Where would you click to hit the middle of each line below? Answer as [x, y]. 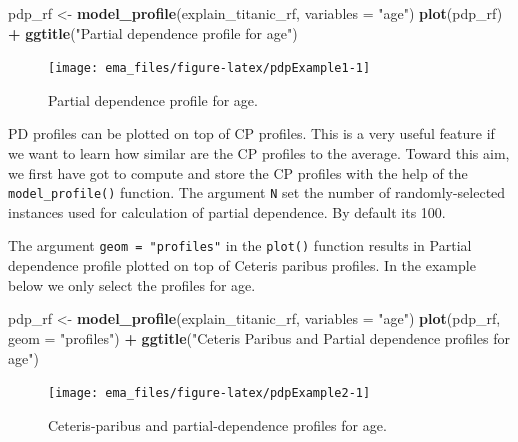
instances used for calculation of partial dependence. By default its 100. [227, 211]
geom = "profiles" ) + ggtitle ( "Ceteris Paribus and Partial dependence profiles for [259, 337]
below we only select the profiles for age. [132, 284]
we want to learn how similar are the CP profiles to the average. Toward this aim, [259, 153]
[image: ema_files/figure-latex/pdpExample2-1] [209, 393]
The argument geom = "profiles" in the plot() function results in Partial [240, 245]
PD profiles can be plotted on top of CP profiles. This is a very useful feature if [251, 133]
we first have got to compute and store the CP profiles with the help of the [238, 172]
